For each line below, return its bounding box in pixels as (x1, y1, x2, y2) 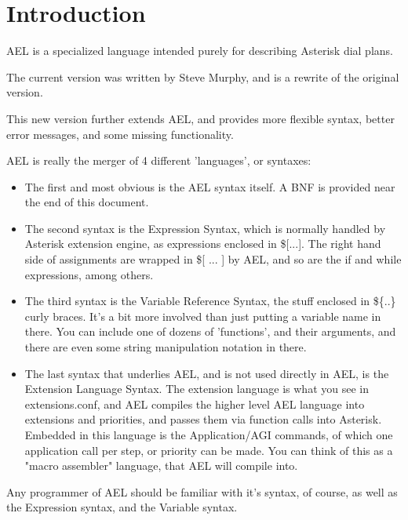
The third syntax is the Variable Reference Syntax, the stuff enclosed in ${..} (24, 293, 396, 309)
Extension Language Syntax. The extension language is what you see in (24, 380, 369, 397)
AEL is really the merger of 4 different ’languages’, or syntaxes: (6, 152, 311, 169)
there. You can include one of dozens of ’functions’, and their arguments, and (24, 323, 396, 340)
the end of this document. (24, 194, 149, 210)
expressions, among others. (24, 266, 154, 282)
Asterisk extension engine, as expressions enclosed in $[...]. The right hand (24, 235, 381, 252)
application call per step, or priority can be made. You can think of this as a (24, 442, 393, 458)
